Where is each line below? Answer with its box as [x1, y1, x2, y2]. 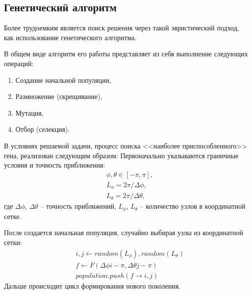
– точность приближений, [40, 201, 116, 211]
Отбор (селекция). [15, 124, 70, 134]
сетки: [4, 237, 22, 247]
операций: [4, 58, 34, 68]
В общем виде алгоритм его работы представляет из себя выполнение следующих [4, 49, 248, 59]
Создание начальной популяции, [15, 74, 112, 85]
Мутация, [15, 107, 44, 118]
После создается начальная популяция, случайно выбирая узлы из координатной [4, 227, 243, 238]
